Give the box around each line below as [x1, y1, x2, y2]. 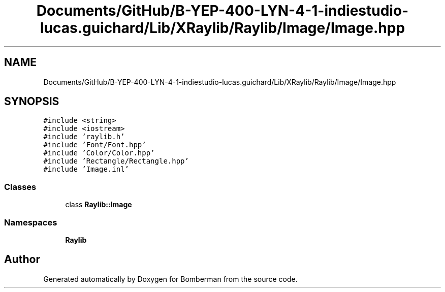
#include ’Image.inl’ [43, 165, 129, 174]
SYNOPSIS [4, 95, 59, 108]
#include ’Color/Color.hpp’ [43, 149, 155, 157]
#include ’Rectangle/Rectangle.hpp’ [43, 157, 189, 166]
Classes [4, 181, 37, 192]
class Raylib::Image [65, 200, 132, 209]
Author [4, 253, 40, 266]
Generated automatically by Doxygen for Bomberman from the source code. [43, 274, 298, 283]
